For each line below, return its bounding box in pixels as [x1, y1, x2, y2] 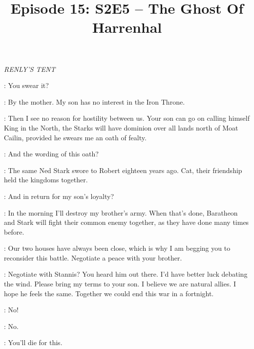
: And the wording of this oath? [4, 149, 99, 159]
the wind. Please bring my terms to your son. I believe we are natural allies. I [4, 279, 236, 289]
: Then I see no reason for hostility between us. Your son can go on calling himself [4, 113, 250, 123]
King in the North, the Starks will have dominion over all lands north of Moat [4, 122, 238, 132]
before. [4, 226, 24, 237]
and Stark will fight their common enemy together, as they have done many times [4, 217, 249, 227]
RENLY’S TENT [4, 64, 56, 74]
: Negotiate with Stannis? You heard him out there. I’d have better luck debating [4, 269, 248, 279]
